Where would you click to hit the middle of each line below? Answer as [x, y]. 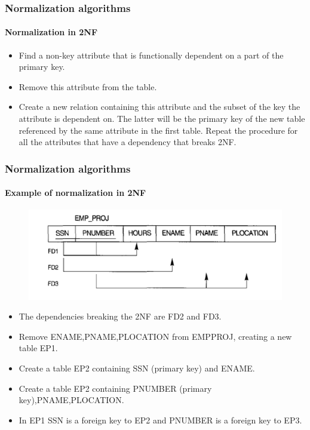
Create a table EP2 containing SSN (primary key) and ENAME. [137, 368]
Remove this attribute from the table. [88, 86]
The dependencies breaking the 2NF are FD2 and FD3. [120, 316]
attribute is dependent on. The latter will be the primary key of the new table [162, 119]
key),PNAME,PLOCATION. [71, 400]
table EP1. [38, 348]
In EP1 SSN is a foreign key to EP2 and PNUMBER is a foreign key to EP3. [160, 420]
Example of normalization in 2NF [76, 193]
